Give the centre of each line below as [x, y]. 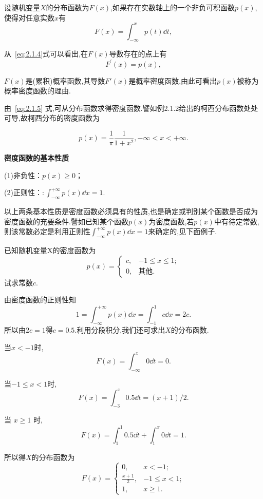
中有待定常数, [237, 221]
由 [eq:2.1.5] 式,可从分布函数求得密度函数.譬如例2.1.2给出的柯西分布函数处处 [131, 108]
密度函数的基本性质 [36, 158]
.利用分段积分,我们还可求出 [120, 330]
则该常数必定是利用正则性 [47, 231]
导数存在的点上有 [138, 54]
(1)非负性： [23, 175]
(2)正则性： [23, 192]
